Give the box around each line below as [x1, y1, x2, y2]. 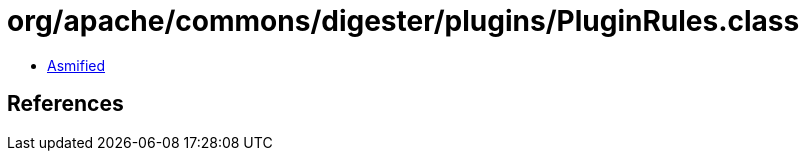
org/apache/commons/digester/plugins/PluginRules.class [7, 4, 800, 38]
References [7, 91, 124, 117]
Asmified [47, 56, 106, 74]
